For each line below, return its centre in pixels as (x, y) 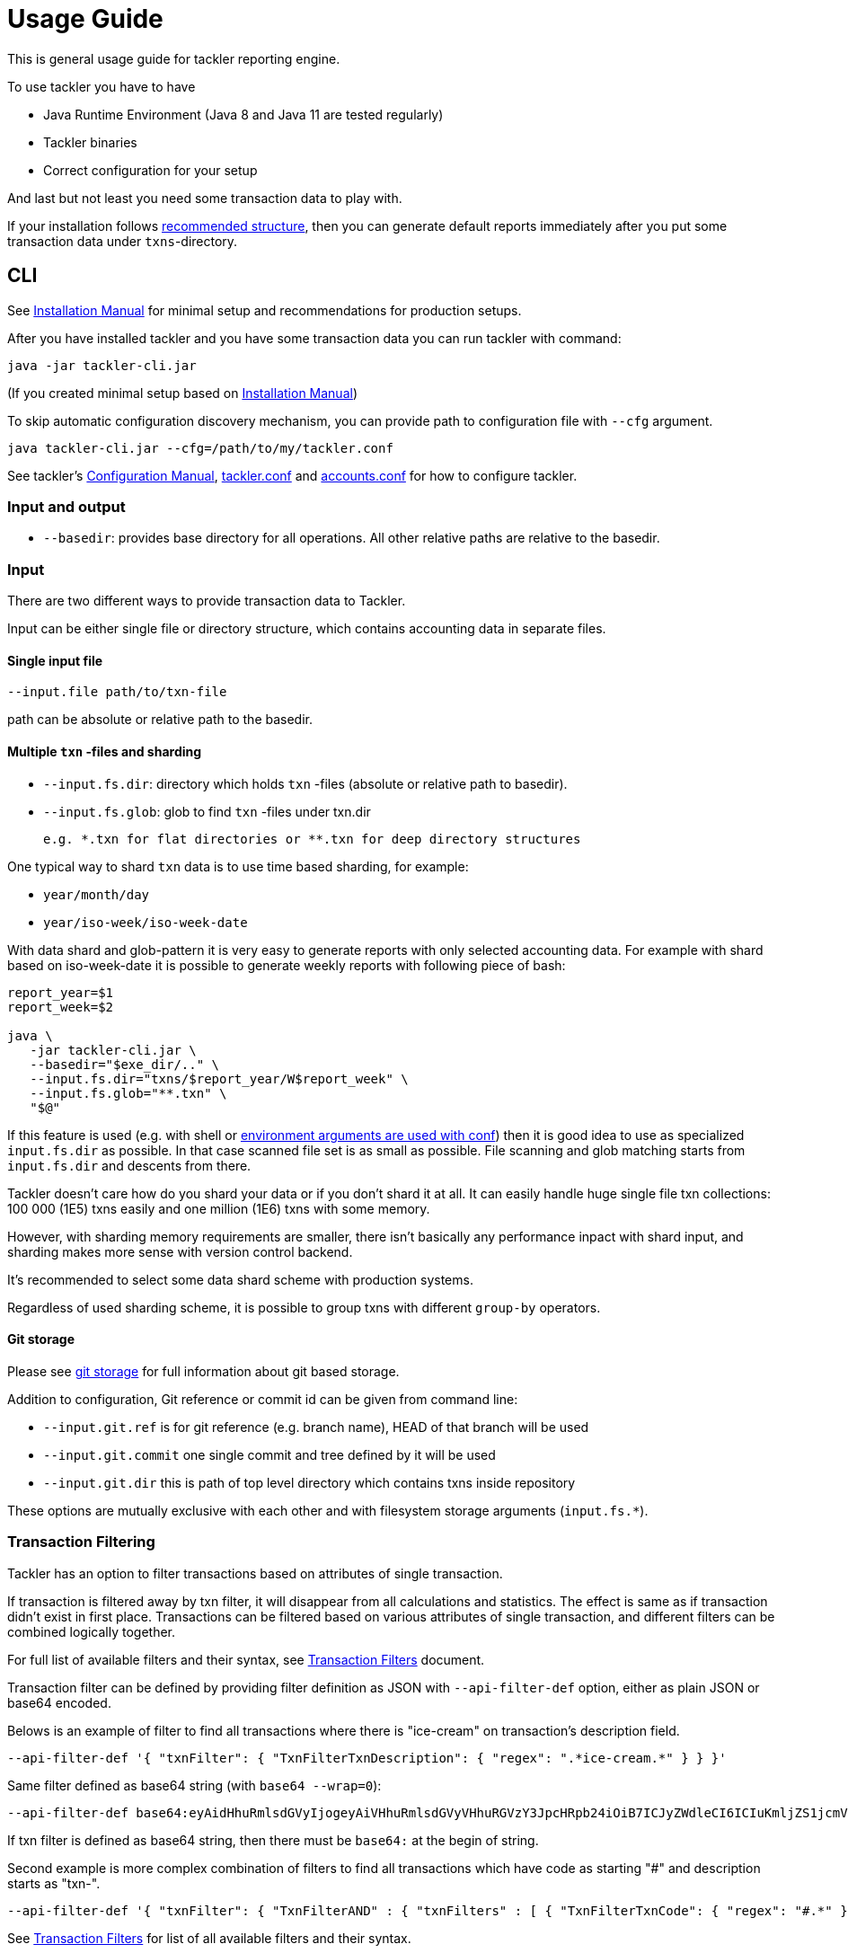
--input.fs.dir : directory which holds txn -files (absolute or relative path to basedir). (305, 783)
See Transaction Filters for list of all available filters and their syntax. (209, 1938)
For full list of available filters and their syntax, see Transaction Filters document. (246, 1659)
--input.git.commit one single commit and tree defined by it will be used (269, 1454)
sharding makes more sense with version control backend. (180, 1251)
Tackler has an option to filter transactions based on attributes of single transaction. (255, 1573)
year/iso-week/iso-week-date (146, 922)
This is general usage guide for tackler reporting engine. (174, 58)
